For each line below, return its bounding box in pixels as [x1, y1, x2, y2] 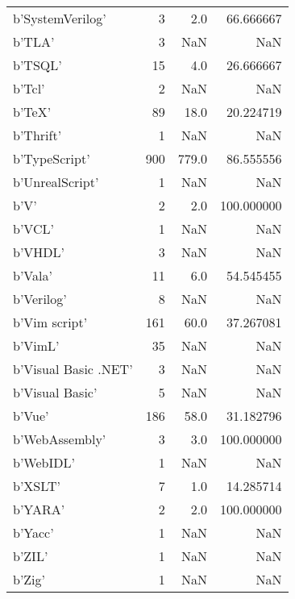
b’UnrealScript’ [13, 173, 99, 191]
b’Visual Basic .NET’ [13, 360, 133, 378]
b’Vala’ [13, 266, 52, 285]
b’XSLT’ [13, 476, 60, 495]
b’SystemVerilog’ [13, 9, 106, 27]
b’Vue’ [13, 406, 49, 425]
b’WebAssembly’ [13, 430, 106, 448]
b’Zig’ [13, 570, 46, 589]
